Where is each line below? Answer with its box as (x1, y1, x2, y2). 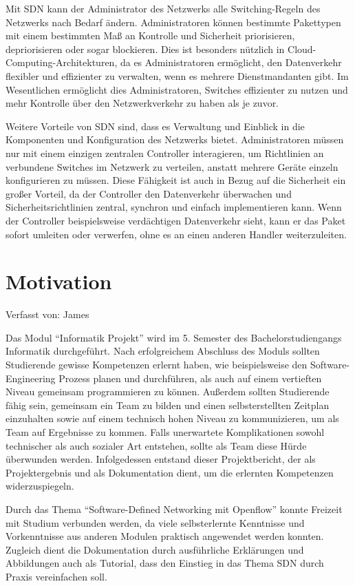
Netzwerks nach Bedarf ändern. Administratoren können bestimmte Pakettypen (6, 14, 341, 29)
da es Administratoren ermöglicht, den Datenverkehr (120, 55, 342, 70)
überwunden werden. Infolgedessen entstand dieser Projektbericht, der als (6, 452, 316, 466)
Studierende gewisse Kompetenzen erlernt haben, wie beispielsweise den (6, 357, 308, 371)
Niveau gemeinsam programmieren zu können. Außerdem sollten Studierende (6, 384, 330, 399)
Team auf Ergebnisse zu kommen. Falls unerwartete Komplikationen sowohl (6, 424, 325, 439)
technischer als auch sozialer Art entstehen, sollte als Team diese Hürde (6, 438, 307, 452)
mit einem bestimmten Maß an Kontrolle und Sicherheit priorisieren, (6, 28, 295, 43)
